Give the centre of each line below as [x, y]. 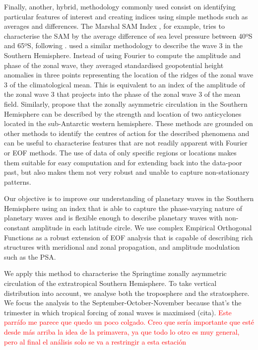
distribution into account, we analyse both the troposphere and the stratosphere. [127, 293]
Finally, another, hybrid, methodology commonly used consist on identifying [120, 6]
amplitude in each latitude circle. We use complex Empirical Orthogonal [142, 228]
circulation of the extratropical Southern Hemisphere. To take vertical [110, 283]
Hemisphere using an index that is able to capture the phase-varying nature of [123, 208]
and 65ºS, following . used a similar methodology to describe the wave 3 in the [124, 45]
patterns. [18, 181]
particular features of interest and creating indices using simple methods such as [126, 16]
